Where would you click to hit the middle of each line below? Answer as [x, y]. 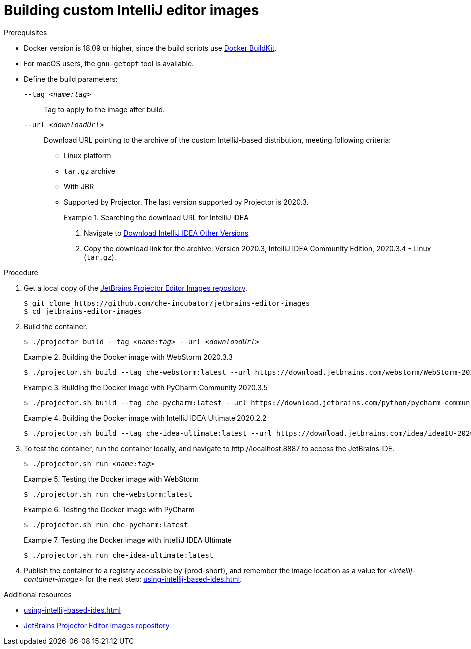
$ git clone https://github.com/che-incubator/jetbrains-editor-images [167, 303]
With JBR [79, 186]
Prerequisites [26, 32]
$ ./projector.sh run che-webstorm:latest [108, 494]
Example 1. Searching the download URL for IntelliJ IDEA [156, 217]
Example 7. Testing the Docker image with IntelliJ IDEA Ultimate [128, 540]
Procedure [21, 272]
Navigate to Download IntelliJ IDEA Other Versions [166, 233]
